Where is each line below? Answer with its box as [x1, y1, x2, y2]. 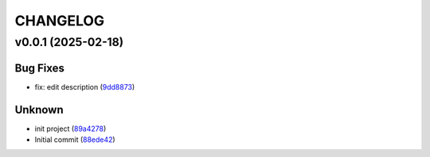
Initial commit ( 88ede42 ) [34, 135, 115, 144]
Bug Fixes [14, 61, 65, 75]
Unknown [14, 103, 64, 117]
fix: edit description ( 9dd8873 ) [34, 82, 135, 91]
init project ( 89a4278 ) [34, 124, 107, 133]
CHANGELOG [14, 12, 105, 29]
